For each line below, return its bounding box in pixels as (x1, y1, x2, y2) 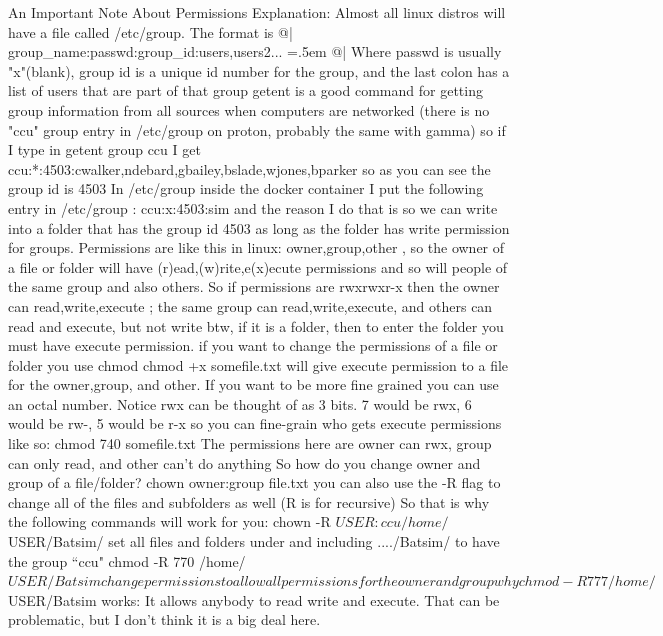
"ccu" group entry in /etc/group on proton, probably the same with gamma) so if (8, 119, 506, 140)
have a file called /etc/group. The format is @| (8, 21, 293, 42)
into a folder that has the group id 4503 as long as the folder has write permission (8, 217, 510, 238)
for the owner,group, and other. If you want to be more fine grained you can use (8, 374, 499, 395)
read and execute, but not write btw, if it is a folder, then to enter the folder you (8, 315, 504, 336)
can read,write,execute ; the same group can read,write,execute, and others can (8, 295, 493, 316)
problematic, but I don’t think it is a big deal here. (8, 609, 321, 630)
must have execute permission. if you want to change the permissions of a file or (8, 335, 498, 356)
